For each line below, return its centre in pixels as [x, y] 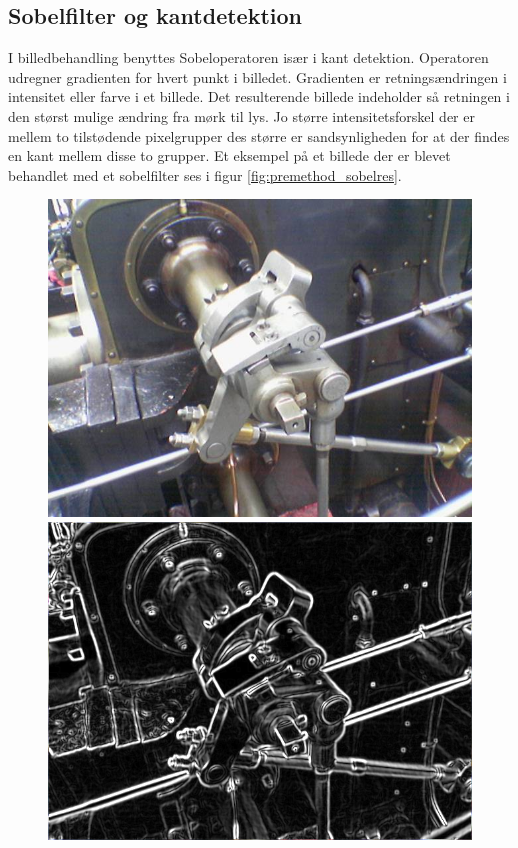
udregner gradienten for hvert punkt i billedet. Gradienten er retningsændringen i [257, 76]
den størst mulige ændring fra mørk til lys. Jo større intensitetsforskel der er [241, 115]
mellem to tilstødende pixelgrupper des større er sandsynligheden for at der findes [259, 135]
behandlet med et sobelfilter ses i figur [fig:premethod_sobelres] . [205, 174]
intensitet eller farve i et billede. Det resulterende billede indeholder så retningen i [259, 96]
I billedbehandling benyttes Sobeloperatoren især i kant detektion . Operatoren [248, 57]
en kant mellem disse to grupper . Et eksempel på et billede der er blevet [229, 155]
